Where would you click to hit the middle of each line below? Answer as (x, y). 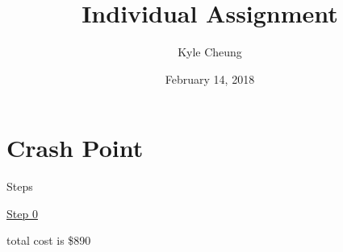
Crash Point (75, 148)
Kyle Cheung (210, 52)
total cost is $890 (49, 240)
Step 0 (22, 213)
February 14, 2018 (210, 78)
